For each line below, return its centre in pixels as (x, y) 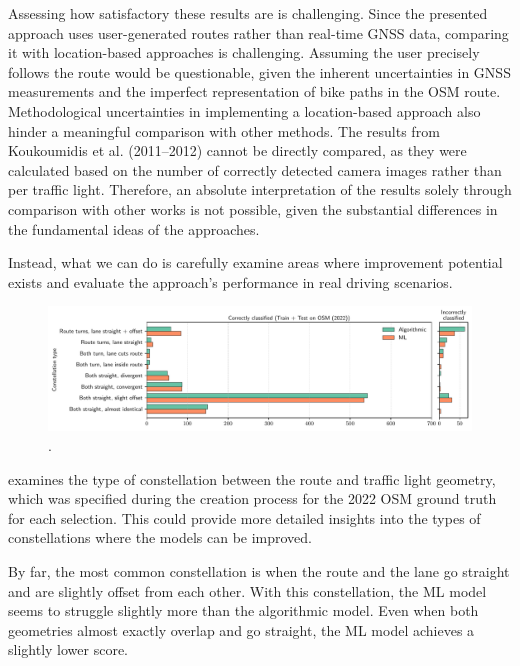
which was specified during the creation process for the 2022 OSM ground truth (252, 498)
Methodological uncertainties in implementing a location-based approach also (244, 110)
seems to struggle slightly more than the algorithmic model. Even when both (243, 610)
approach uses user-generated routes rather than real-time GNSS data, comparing (258, 32)
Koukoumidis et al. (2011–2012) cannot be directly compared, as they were (237, 150)
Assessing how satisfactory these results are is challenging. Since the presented (248, 13)
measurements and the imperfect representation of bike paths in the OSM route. (254, 91)
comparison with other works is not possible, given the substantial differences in (253, 208)
